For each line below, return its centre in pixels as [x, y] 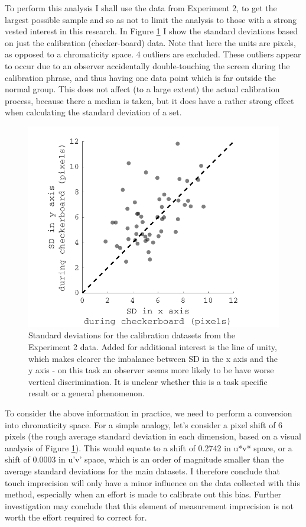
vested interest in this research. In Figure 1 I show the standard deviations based [152, 31]
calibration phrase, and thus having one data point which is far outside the [140, 77]
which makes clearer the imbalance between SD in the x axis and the [153, 358]
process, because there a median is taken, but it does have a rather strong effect [149, 100]
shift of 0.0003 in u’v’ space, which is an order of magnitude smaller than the [144, 459]
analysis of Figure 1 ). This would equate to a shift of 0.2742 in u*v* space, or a [149, 447]
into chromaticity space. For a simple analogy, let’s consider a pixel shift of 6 [144, 424]
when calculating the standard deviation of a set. [93, 112]
